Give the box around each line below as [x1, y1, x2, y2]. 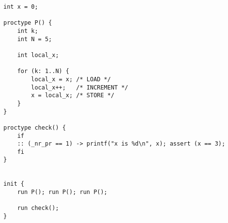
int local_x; [17, 51, 59, 59]
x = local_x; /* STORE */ [31, 92, 115, 99]
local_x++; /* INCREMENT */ [31, 84, 128, 91]
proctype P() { [3, 19, 52, 27]
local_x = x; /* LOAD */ [31, 75, 111, 83]
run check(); [17, 205, 59, 212]
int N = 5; [17, 35, 52, 43]
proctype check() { [3, 124, 66, 131]
